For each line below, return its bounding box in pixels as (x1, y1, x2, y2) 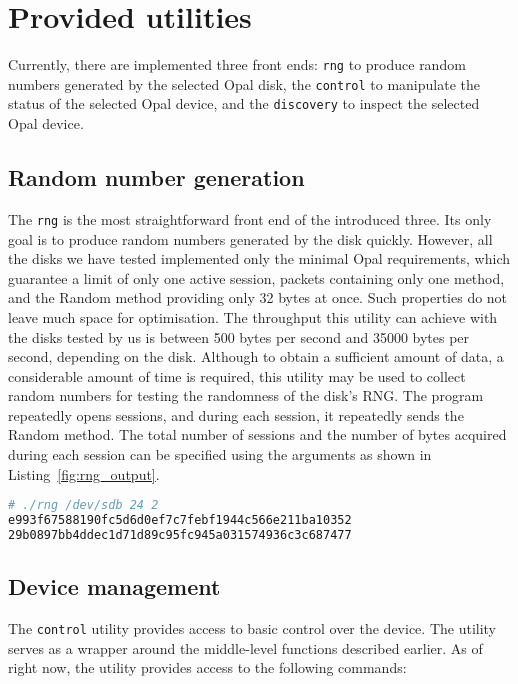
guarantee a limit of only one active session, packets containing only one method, (8, 267, 505, 288)
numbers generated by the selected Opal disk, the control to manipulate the (8, 73, 480, 94)
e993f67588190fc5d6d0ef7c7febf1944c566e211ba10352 (8, 513, 352, 528)
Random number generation (8, 162, 305, 193)
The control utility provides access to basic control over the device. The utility (8, 618, 497, 639)
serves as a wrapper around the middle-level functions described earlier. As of (8, 637, 483, 658)
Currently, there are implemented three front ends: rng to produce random (8, 54, 466, 75)
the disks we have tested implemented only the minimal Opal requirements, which (8, 248, 511, 269)
